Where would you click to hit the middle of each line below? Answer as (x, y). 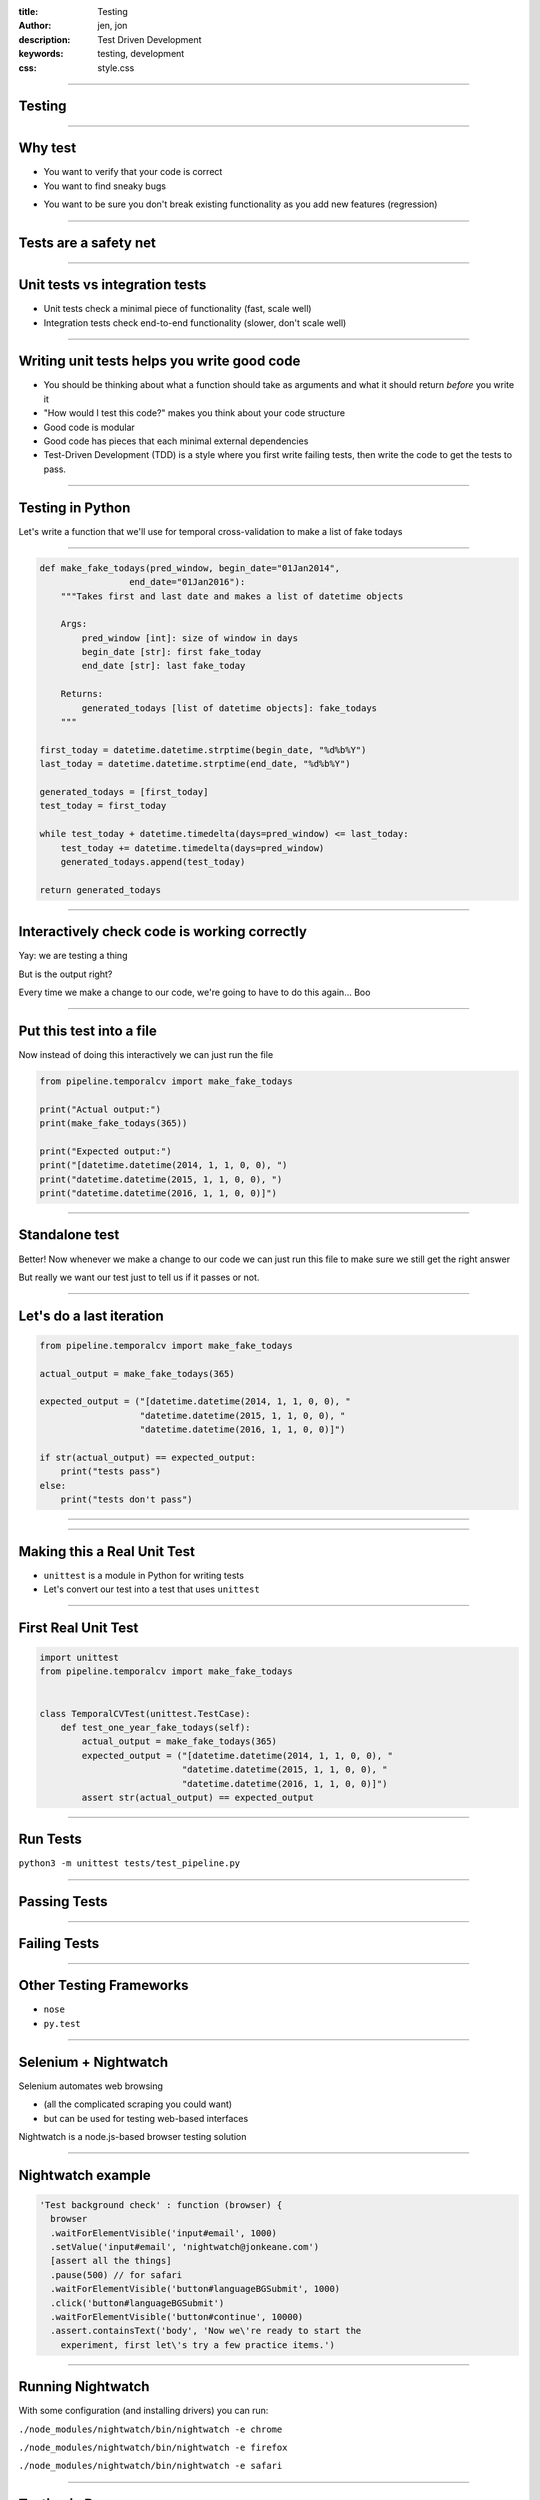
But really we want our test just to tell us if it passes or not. (139, 1277)
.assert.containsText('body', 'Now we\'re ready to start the (206, 2331)
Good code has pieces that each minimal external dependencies (176, 441)
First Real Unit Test (78, 1627)
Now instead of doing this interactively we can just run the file (146, 1054)
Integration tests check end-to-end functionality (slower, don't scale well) (195, 322)
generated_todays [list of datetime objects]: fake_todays (229, 708)
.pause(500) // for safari (116, 2274)
